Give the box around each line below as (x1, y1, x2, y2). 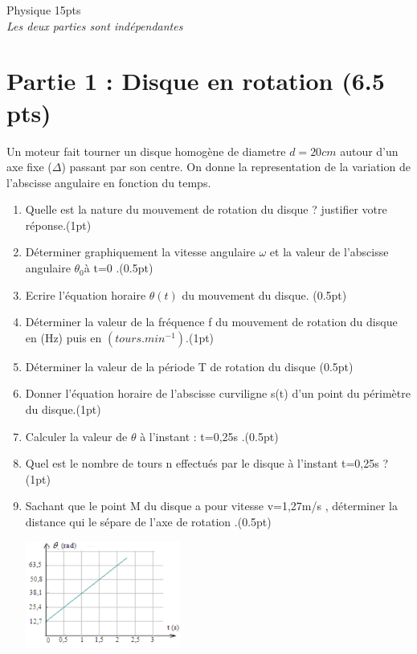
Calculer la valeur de (25, 427, 128, 444)
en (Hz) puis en (25, 329, 102, 345)
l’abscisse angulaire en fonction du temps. (6, 174, 211, 190)
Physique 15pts (6, 2, 81, 18)
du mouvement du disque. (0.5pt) (182, 286, 347, 303)
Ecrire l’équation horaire (25, 286, 146, 303)
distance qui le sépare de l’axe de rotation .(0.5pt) (25, 513, 272, 529)
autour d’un (340, 142, 399, 159)
